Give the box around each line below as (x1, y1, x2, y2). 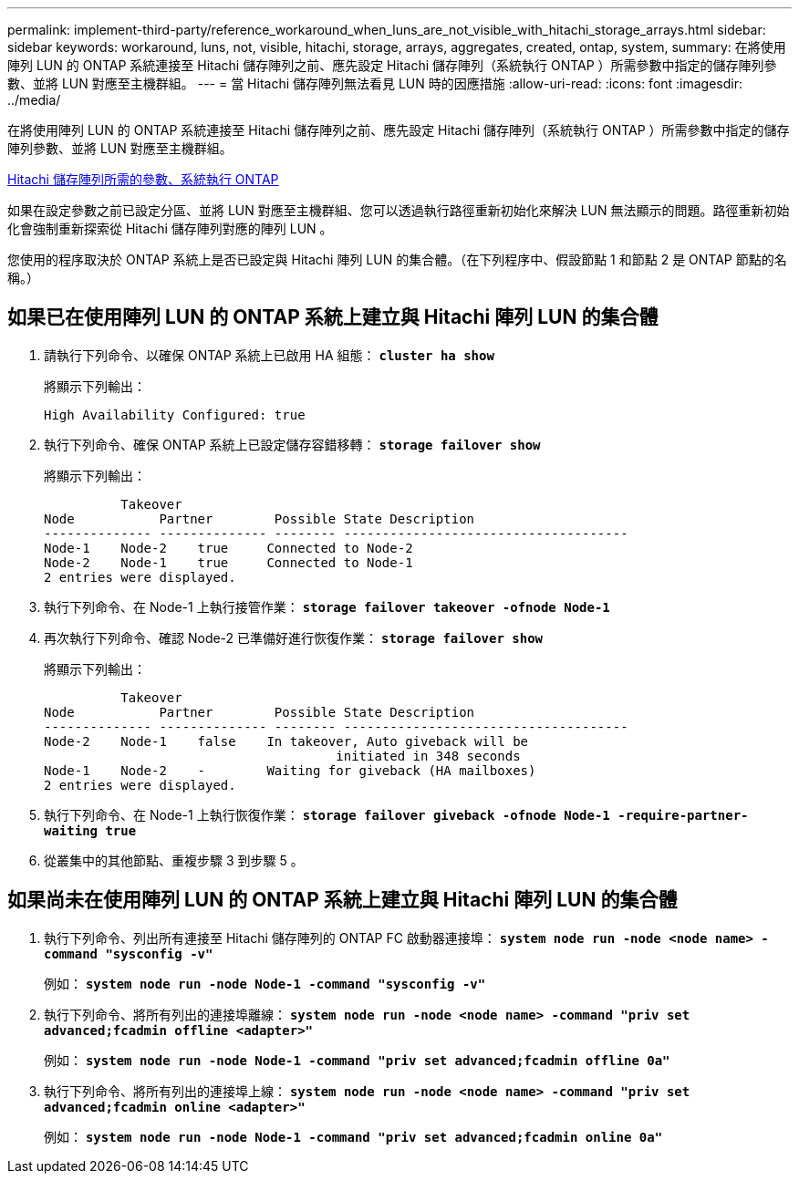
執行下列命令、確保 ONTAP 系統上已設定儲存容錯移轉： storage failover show (44, 436, 541, 452)
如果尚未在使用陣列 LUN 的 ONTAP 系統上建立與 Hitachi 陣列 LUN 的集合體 (7, 888, 678, 912)
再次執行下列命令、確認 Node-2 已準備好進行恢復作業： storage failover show (44, 629, 544, 646)
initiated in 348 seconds (336, 748, 521, 763)
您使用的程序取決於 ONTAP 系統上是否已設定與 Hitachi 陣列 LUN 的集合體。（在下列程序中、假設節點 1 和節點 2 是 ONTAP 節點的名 (7, 252, 787, 267)
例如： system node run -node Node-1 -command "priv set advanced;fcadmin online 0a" (44, 1128, 663, 1145)
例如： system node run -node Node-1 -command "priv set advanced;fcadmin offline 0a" (44, 1052, 670, 1068)
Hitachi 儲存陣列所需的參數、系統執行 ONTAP (7, 171, 279, 187)
